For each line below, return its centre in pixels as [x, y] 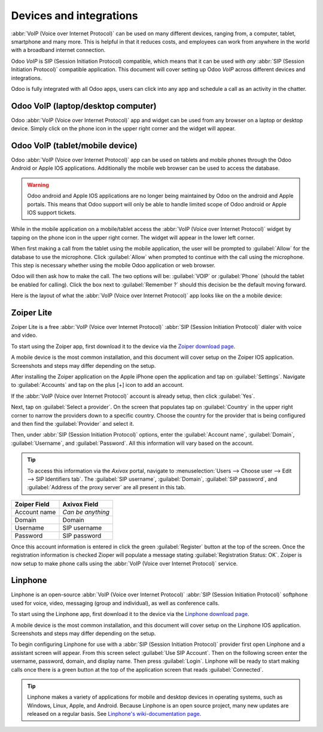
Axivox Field [80, 504]
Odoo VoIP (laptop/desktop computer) [84, 106]
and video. [24, 335]
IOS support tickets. [51, 213]
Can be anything [86, 512]
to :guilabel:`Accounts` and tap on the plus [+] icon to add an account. [97, 385]
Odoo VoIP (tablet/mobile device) [74, 146]
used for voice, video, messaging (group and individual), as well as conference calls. [115, 603]
